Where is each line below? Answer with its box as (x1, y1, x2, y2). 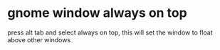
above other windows (7, 35, 71, 44)
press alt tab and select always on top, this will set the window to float (7, 28, 214, 37)
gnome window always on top (7, 5, 187, 21)
